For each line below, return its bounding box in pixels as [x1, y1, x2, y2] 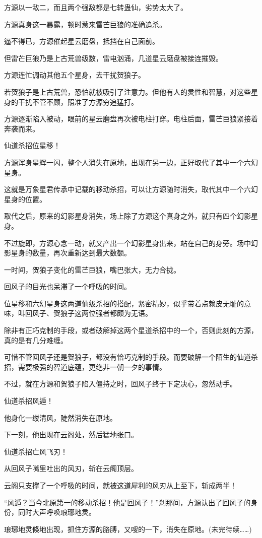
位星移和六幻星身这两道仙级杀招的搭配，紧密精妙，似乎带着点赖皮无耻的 [4, 298, 244, 308]
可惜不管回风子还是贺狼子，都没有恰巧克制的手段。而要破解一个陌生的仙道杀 [4, 352, 258, 362]
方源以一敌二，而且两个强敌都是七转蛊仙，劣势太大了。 [4, 2, 187, 12]
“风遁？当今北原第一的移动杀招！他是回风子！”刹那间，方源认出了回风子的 [4, 497, 251, 507]
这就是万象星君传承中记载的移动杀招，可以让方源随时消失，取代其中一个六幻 [4, 184, 258, 194]
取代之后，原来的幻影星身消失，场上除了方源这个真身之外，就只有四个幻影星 [4, 211, 258, 221]
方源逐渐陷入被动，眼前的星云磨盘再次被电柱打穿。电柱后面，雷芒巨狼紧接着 [4, 113, 258, 124]
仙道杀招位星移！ [4, 140, 60, 151]
